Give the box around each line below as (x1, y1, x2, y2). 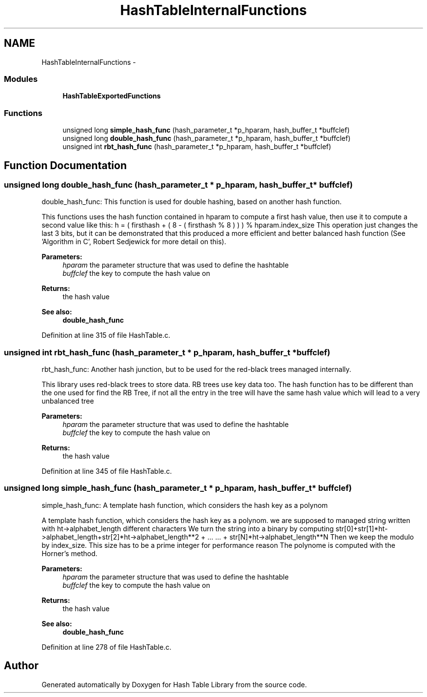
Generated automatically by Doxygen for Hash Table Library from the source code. (41, 680, 307, 689)
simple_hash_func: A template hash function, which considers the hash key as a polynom (41, 501, 328, 509)
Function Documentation (4, 159, 127, 172)
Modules (4, 74, 38, 84)
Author (4, 659, 39, 672)
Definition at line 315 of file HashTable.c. (41, 331, 171, 340)
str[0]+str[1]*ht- (335, 524, 388, 533)
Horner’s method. (41, 549, 97, 558)
